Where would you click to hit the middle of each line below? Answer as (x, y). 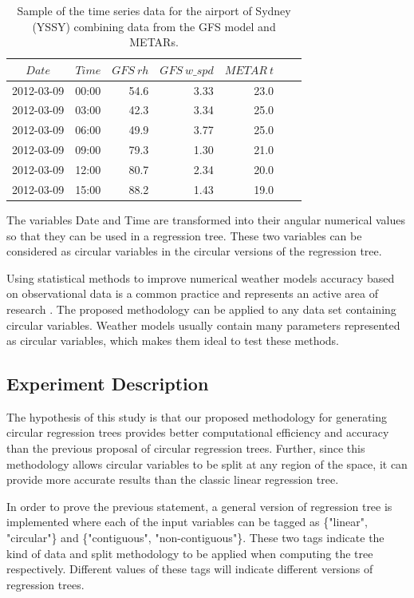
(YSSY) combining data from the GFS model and (154, 26)
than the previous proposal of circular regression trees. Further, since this (186, 448)
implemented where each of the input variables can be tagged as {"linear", (187, 522)
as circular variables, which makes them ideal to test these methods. (173, 341)
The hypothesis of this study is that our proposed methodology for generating (197, 416)
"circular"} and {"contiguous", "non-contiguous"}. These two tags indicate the (195, 538)
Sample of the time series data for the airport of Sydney (154, 10)
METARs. (154, 42)
